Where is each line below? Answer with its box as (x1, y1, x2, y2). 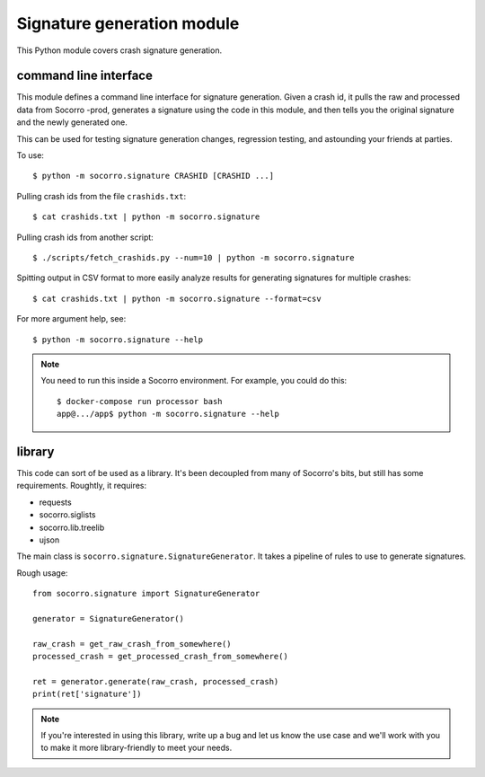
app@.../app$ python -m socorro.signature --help (57, 409, 280, 419)
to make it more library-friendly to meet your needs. (40, 742, 233, 754)
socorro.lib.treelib (39, 522, 105, 533)
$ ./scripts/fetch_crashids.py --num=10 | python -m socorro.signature (32, 252, 355, 262)
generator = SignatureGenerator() (32, 614, 184, 623)
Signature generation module (16, 13, 240, 33)
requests (39, 497, 72, 508)
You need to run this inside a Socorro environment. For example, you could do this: (40, 375, 348, 386)
